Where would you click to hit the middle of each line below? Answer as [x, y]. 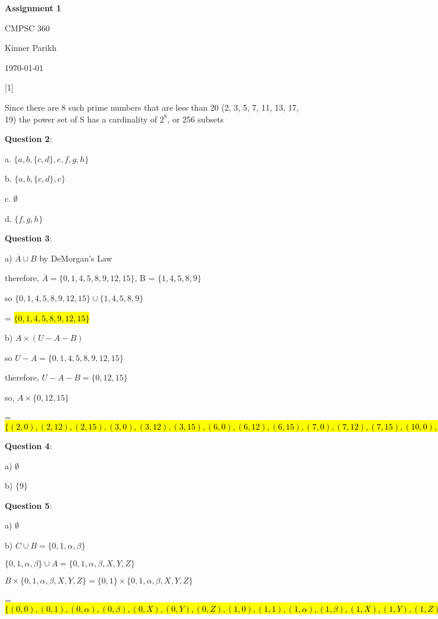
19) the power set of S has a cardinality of [81, 119]
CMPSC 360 [28, 28]
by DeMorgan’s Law [76, 258]
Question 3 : [28, 238]
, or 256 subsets [195, 119]
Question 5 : [28, 505]
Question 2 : [28, 139]
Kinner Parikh [31, 48]
